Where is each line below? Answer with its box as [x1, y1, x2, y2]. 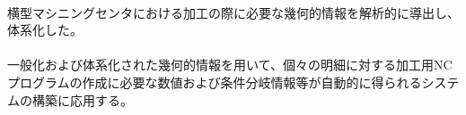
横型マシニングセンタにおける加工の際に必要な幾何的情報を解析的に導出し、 [7, 3, 460, 21]
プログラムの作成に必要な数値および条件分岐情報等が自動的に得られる [7, 72, 422, 91]
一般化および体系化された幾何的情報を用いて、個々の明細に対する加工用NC [7, 55, 453, 74]
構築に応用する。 [31, 90, 133, 109]
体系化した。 [7, 21, 83, 39]
